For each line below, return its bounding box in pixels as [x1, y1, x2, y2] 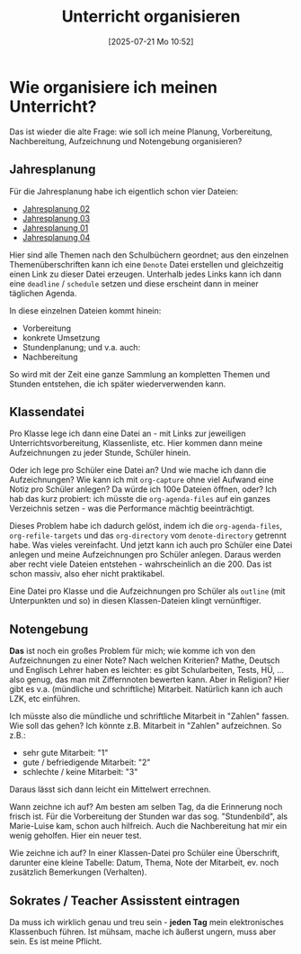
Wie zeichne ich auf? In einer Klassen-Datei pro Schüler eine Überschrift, [9, 848, 280, 859]
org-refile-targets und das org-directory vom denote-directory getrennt [9, 530, 287, 541]
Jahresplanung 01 [22, 223, 89, 233]
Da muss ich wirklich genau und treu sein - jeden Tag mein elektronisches [9, 916, 285, 927]
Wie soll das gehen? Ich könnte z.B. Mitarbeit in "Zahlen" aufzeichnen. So [9, 721, 282, 731]
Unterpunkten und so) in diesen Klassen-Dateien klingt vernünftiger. [9, 595, 262, 606]
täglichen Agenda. [9, 287, 77, 298]
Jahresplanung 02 [22, 203, 91, 214]
